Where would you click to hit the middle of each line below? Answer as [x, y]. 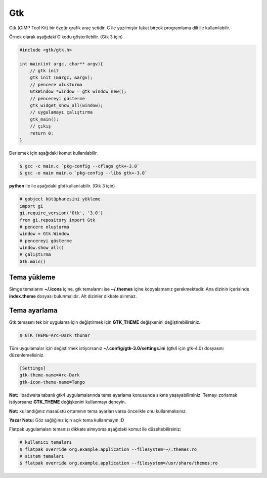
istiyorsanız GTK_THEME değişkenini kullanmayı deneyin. [67, 402]
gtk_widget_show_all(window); [67, 106]
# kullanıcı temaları [46, 442]
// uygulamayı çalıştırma [61, 112]
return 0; [42, 133]
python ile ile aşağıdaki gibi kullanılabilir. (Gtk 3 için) [62, 186]
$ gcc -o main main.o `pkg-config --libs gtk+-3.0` [84, 173]
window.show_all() [42, 248]
